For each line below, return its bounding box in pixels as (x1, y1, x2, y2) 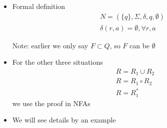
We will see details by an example (12, 115, 116, 125)
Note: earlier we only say (12, 40, 88, 50)
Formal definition (12, 1, 65, 11)
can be (129, 40, 150, 50)
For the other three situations (12, 57, 103, 67)
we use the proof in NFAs (12, 98, 90, 108)
